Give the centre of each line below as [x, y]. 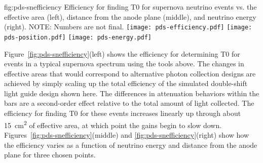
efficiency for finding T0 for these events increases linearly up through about [123, 113]
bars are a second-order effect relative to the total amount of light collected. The [129, 103]
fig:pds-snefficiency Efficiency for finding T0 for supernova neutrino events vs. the [130, 7]
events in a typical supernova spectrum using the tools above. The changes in [124, 64]
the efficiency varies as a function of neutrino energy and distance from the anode [131, 145]
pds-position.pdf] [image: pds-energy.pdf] [78, 37]
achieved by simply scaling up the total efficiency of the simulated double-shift [126, 83]
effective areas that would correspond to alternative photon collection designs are [130, 73]
